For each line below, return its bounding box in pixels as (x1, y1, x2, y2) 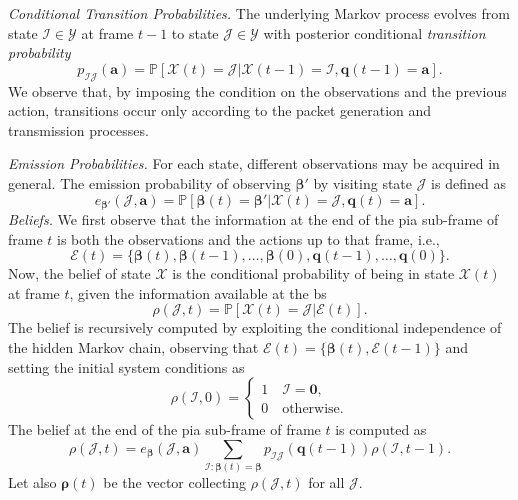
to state (171, 22, 219, 43)
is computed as (335, 419, 427, 440)
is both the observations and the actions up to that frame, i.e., (57, 228, 440, 249)
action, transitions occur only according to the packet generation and (8, 100, 432, 121)
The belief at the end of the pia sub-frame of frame (8, 419, 321, 440)
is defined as (431, 172, 506, 193)
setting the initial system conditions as (8, 356, 245, 377)
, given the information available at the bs (69, 282, 327, 303)
